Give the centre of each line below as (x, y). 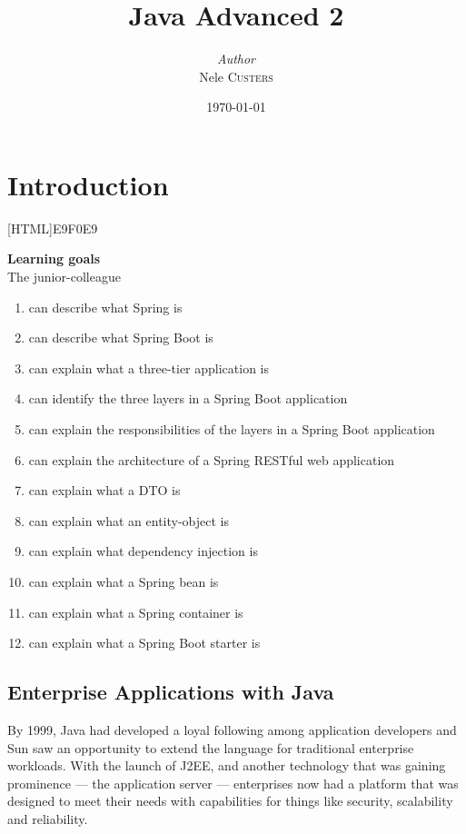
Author (236, 59)
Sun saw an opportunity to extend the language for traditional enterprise (211, 747)
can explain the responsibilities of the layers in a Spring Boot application (232, 429)
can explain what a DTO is (104, 490)
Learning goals (54, 258)
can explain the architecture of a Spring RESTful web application (212, 459)
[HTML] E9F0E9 (53, 228)
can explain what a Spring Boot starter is (144, 643)
